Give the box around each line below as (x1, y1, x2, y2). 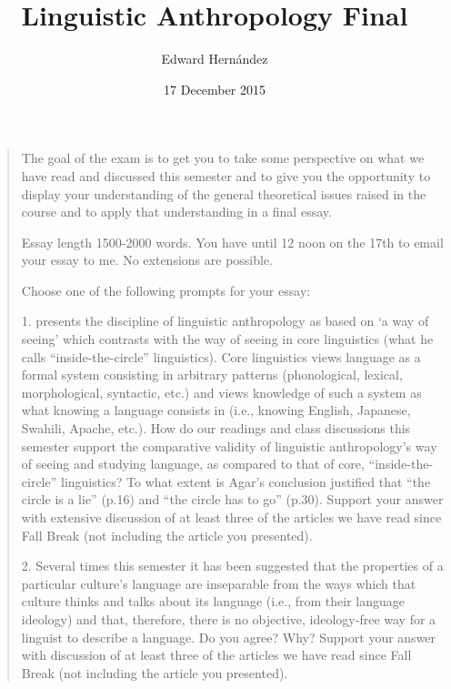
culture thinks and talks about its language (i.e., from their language (21, 592, 405, 611)
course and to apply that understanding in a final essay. (21, 202, 332, 221)
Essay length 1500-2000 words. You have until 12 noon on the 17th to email (21, 232, 444, 251)
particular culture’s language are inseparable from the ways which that (21, 573, 416, 593)
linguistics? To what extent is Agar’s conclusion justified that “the (60, 471, 431, 491)
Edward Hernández (161, 49, 268, 68)
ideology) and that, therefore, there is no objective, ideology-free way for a (21, 609, 436, 628)
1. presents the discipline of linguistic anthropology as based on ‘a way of (21, 311, 429, 330)
